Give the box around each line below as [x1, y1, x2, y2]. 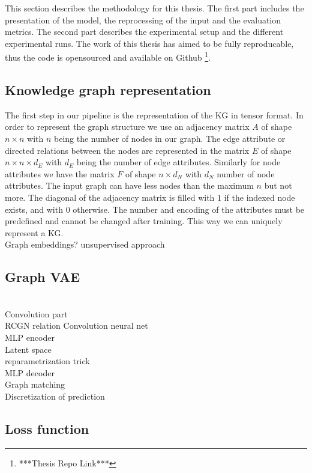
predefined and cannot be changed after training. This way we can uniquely [5, 215, 283, 227]
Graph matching [5, 378, 65, 391]
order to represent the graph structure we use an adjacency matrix [5, 120, 250, 133]
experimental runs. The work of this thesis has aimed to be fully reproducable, [5, 37, 294, 49]
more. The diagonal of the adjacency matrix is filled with [5, 191, 215, 203]
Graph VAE [5, 267, 80, 286]
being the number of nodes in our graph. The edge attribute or [54, 132, 286, 145]
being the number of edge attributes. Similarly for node [76, 156, 281, 168]
